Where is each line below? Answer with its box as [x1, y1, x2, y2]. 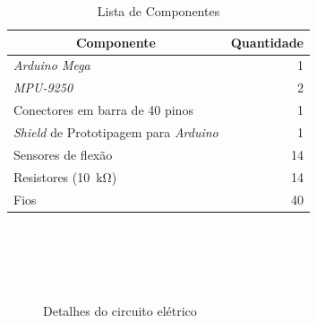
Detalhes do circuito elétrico [43, 301, 197, 320]
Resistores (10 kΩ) [13, 167, 117, 186]
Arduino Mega [13, 56, 90, 74]
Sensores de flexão [13, 144, 113, 163]
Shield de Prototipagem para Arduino [13, 122, 218, 141]
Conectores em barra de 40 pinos [13, 100, 193, 119]
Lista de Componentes [97, 2, 220, 20]
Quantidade [230, 32, 304, 51]
